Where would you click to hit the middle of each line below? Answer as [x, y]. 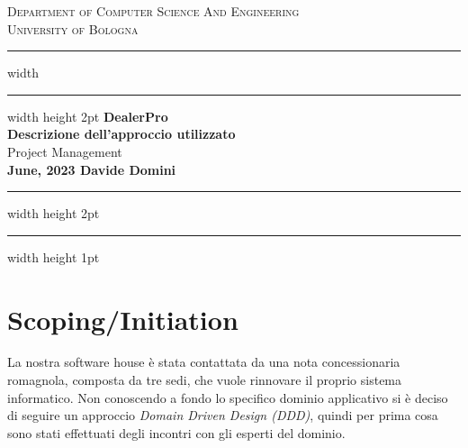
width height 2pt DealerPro [88, 116]
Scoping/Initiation [123, 319]
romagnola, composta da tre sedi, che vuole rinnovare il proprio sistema [205, 380]
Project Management [65, 151]
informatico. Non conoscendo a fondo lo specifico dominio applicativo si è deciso [228, 397]
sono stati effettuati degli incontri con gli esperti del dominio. [176, 432]
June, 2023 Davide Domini [92, 169]
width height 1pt [54, 256]
